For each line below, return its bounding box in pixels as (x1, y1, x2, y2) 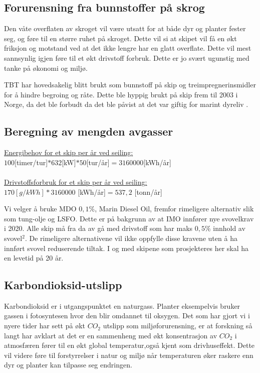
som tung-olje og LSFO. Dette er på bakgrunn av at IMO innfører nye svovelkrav (4, 213, 254, 223)
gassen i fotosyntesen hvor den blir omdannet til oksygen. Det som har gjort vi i (4, 310, 250, 321)
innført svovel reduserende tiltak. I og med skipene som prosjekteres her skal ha (4, 242, 249, 253)
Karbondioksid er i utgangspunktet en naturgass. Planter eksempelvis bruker (4, 300, 240, 311)
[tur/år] (86, 157, 110, 167)
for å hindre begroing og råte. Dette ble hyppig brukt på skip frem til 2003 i (4, 89, 238, 99)
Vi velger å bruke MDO (4, 203, 77, 214)
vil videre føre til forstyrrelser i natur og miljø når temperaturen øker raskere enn (4, 349, 253, 360)
